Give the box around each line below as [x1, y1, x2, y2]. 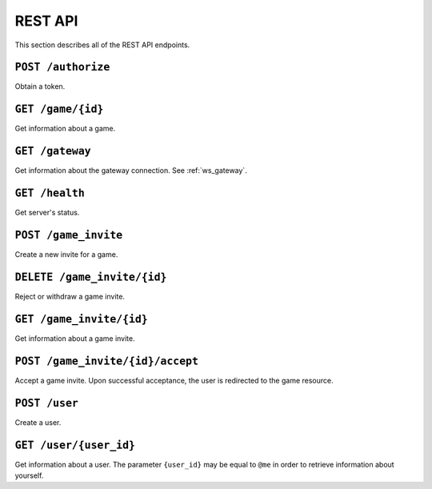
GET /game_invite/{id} [14, 312, 148, 326]
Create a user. [14, 417, 62, 427]
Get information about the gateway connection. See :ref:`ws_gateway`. [14, 166, 247, 175]
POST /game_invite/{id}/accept [14, 355, 199, 367]
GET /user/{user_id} [14, 439, 136, 451]
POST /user [14, 396, 79, 410]
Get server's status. [14, 208, 80, 218]
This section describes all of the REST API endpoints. [14, 40, 190, 50]
